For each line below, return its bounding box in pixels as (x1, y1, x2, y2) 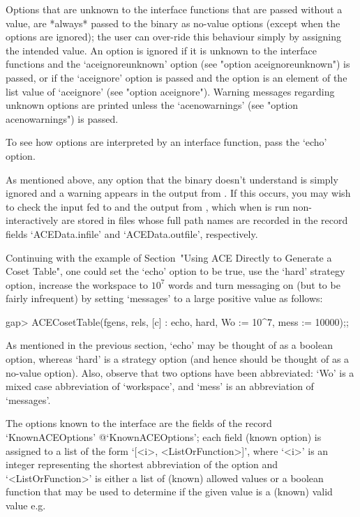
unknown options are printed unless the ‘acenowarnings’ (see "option (6, 98, 299, 112)
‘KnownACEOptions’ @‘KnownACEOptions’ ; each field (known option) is (6, 430, 322, 444)
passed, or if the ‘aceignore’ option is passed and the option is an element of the (6, 70, 347, 84)
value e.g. (6, 498, 46, 512)
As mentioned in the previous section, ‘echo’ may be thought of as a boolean (6, 338, 333, 352)
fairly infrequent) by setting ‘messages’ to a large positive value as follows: (6, 291, 323, 306)
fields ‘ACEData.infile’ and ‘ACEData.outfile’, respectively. (6, 226, 258, 241)
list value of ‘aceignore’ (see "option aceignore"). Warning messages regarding (6, 84, 335, 98)
